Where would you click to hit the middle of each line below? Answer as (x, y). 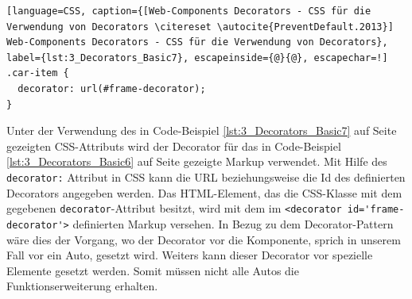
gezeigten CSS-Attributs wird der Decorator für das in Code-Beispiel (174, 146)
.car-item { (38, 73)
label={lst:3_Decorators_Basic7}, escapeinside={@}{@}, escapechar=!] (197, 57)
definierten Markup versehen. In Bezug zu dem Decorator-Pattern (233, 223)
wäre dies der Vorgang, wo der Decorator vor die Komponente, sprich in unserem (204, 239)
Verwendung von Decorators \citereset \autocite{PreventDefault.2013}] (200, 27)
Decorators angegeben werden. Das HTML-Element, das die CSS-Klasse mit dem (204, 192)
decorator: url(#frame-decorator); (112, 88)
